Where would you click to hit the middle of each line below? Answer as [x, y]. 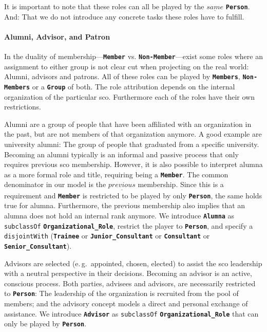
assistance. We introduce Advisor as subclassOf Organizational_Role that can [131, 313]
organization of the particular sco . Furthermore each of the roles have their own [129, 96]
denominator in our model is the [55, 184]
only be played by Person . [45, 324]
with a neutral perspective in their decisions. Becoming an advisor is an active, [128, 273]
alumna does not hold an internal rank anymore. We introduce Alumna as [119, 215]
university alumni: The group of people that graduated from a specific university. [132, 144]
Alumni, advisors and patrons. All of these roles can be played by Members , [122, 76]
